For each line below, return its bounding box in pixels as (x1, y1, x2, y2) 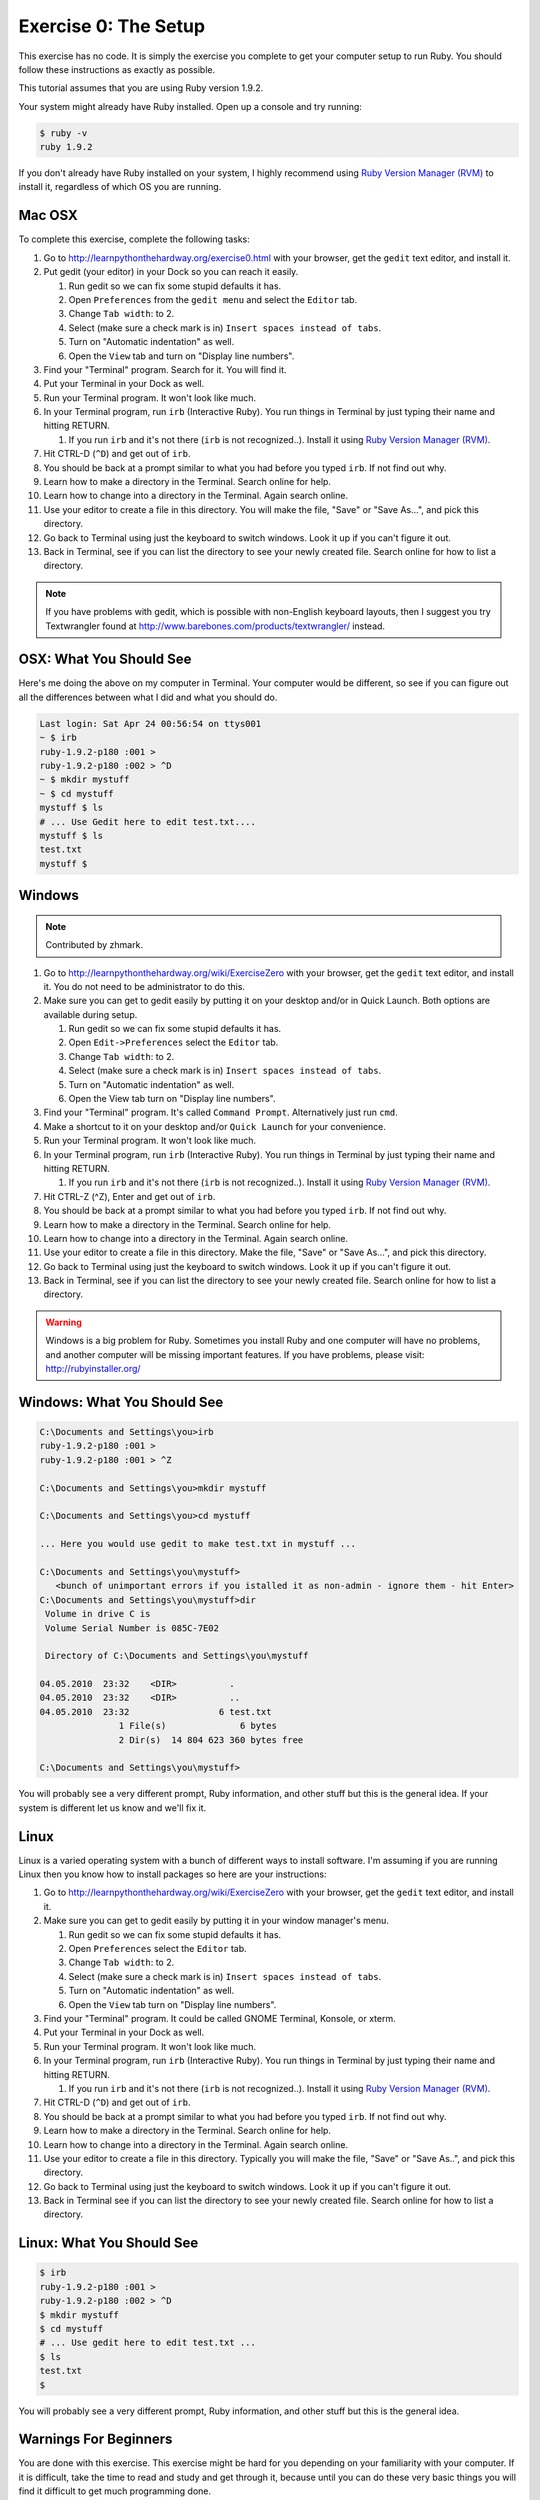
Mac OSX (18, 207, 79, 224)
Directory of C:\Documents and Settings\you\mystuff (45, 1650, 309, 1662)
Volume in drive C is (45, 1608, 151, 1620)
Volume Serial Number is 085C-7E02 (45, 1622, 220, 1634)
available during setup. (43, 1008, 138, 1020)
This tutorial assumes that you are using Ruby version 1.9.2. (18, 82, 264, 94)
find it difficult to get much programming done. (18, 2485, 212, 2497)
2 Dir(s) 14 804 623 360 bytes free (118, 1734, 304, 1745)
